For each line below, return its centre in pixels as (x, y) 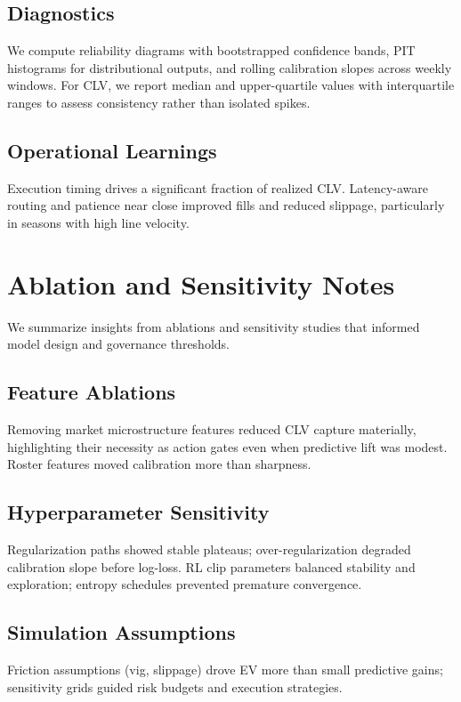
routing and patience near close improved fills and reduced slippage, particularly (226, 205)
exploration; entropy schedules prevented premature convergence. (185, 584)
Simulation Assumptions (121, 632)
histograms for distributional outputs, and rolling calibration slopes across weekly (230, 67)
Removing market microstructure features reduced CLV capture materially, (212, 429)
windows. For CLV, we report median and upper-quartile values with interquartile (231, 85)
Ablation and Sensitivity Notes (201, 283)
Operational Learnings (112, 150)
